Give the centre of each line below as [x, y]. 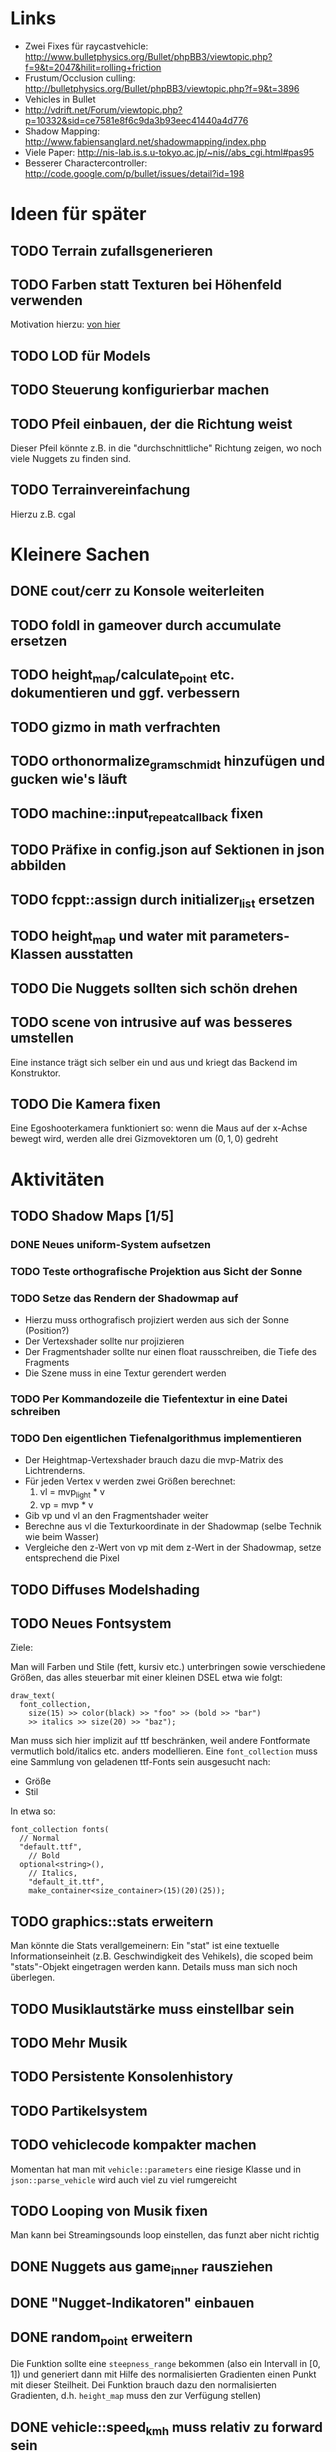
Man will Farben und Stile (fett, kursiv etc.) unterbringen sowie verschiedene [168, 1667]
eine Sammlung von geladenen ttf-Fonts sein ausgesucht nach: [140, 1762]
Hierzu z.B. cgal [43, 514]
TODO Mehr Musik [69, 2042]
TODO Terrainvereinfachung [100, 490]
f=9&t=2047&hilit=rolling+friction [93, 67]
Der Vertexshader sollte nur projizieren [104, 1341]
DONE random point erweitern [101, 2338]
